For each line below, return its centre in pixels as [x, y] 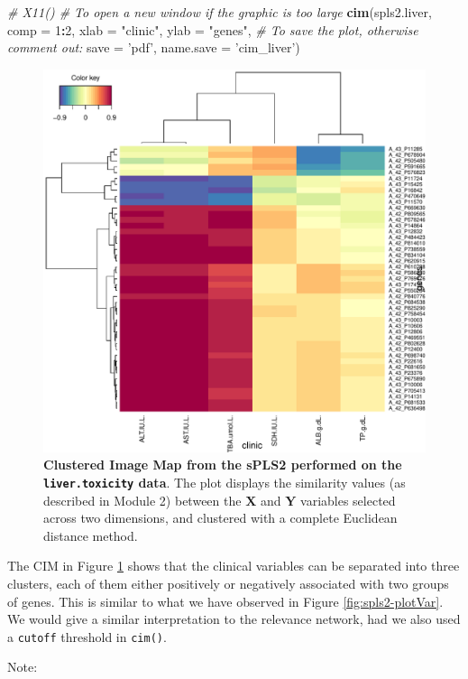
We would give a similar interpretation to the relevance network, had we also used [234, 619]
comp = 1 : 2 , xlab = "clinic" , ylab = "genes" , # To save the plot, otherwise [213, 29]
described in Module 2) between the [142, 500]
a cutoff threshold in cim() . [87, 636]
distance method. [91, 535]
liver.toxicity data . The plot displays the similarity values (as [225, 482]
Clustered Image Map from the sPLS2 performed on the [223, 465]
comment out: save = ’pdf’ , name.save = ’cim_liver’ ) [154, 47]
